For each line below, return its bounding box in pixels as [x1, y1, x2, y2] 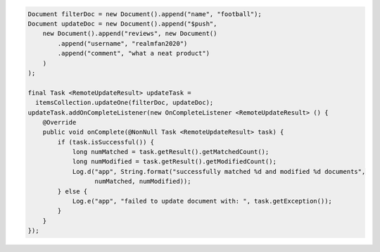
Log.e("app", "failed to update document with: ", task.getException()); [72, 197, 332, 206]
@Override [42, 118, 77, 126]
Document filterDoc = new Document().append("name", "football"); [27, 10, 262, 18]
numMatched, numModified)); [94, 177, 191, 186]
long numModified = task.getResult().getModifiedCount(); [72, 158, 277, 165]
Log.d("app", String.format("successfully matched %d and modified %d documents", [72, 168, 366, 175]
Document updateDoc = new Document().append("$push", [27, 20, 217, 27]
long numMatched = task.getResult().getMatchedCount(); [72, 148, 270, 156]
